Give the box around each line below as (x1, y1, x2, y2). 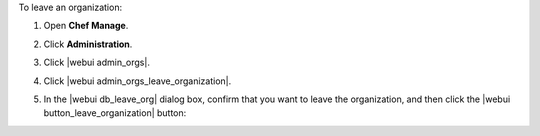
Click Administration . (43, 38, 133, 50)
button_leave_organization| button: (43, 107, 187, 119)
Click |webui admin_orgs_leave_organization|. (43, 75, 232, 87)
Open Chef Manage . (43, 20, 129, 32)
